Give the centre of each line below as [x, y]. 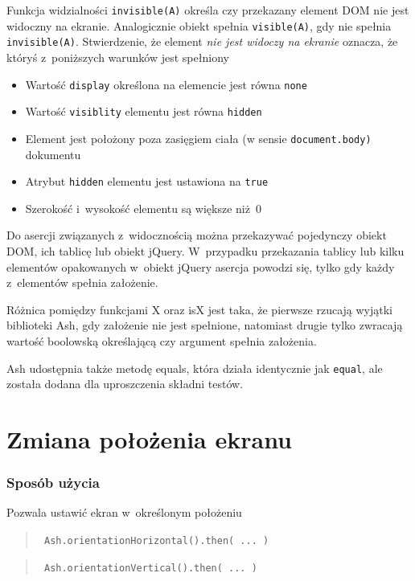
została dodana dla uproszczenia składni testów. [125, 384]
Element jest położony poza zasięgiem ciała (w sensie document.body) [198, 138]
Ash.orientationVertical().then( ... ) [150, 568]
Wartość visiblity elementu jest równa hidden [144, 111]
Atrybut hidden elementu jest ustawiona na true [147, 181]
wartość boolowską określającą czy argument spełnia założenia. [162, 340]
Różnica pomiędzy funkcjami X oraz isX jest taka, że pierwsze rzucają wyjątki [200, 309]
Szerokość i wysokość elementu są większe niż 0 [143, 208]
